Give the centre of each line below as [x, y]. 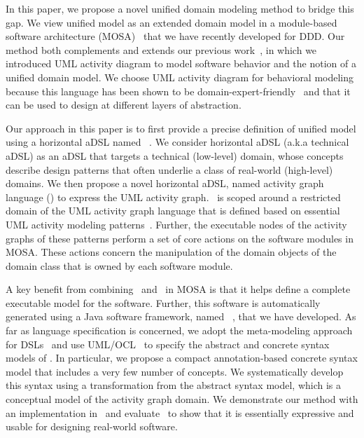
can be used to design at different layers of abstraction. [124, 105]
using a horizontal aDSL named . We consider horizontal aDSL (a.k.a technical [177, 142]
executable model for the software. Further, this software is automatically [163, 302]
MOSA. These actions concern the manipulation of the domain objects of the [171, 252]
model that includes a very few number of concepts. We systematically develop [175, 371]
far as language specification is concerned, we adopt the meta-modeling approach [179, 330]
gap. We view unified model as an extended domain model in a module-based [171, 22]
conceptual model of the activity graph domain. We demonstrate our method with [182, 399]
